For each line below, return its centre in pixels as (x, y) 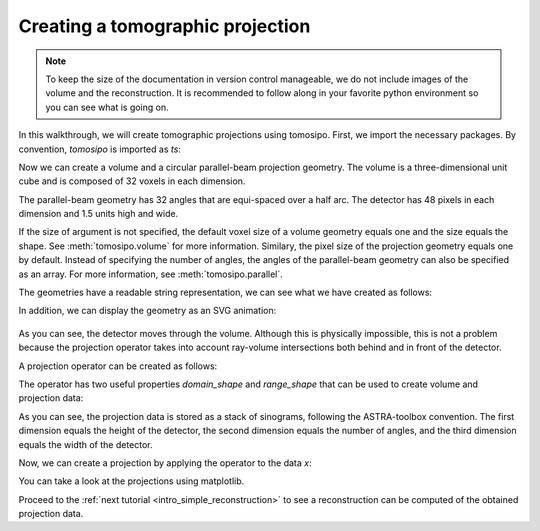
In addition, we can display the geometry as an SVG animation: (147, 311)
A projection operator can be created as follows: (118, 366)
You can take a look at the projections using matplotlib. (131, 481)
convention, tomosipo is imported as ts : (100, 149)
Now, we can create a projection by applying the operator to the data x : (165, 462)
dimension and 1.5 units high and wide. (98, 214)
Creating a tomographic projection (164, 26)
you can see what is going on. (107, 107)
